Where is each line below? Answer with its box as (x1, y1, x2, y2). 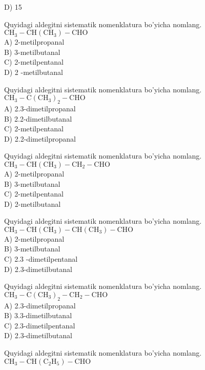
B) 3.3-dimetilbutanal (4, 310, 72, 321)
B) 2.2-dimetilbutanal (4, 113, 72, 124)
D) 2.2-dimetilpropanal (4, 133, 76, 144)
